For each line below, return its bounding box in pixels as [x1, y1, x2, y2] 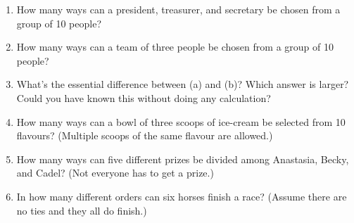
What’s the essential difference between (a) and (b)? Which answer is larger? [16, 77, 349, 91]
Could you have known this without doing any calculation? [16, 90, 271, 105]
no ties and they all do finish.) [16, 203, 147, 217]
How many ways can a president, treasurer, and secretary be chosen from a [16, 2, 341, 16]
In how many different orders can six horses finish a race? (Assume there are [16, 189, 347, 203]
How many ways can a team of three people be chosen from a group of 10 [16, 39, 334, 54]
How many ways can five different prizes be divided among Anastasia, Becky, [16, 151, 349, 166]
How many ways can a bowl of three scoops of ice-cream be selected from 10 [16, 114, 346, 129]
